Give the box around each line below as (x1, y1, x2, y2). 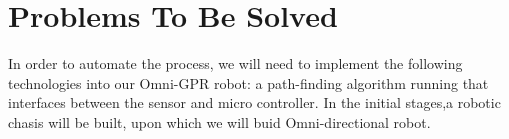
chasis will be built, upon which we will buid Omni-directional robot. (8, 111, 431, 132)
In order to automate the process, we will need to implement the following (8, 53, 463, 74)
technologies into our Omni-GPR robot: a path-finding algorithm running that (8, 72, 489, 93)
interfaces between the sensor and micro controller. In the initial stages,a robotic (8, 92, 501, 113)
